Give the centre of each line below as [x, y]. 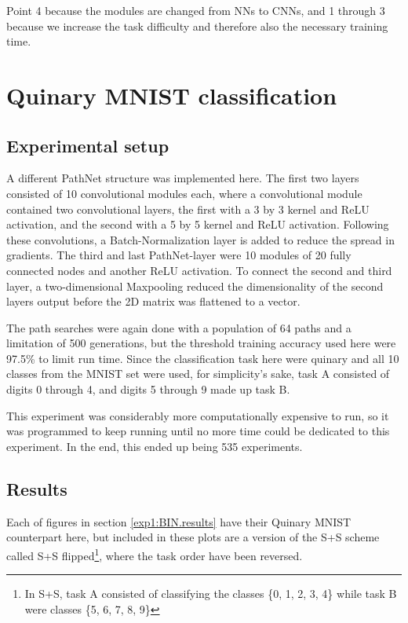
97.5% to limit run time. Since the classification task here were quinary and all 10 [203, 358]
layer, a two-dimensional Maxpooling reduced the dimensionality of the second [195, 286]
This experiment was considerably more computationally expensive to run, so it [198, 415]
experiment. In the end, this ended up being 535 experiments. [155, 446]
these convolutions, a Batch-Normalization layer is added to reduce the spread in [200, 239]
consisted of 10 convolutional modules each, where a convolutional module [184, 193]
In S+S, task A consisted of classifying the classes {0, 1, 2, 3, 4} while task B [211, 594]
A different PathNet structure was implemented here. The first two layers [183, 178]
